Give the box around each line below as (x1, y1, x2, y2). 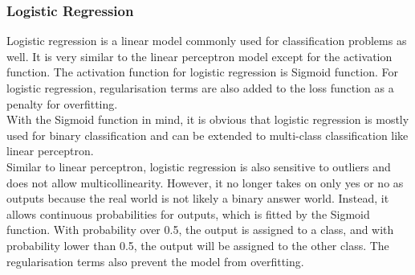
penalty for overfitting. (6, 95, 118, 112)
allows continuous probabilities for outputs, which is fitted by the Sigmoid (6, 205, 370, 222)
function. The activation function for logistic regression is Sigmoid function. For (6, 64, 398, 80)
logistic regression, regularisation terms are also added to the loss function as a (6, 80, 394, 96)
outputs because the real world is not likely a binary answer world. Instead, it (6, 190, 389, 207)
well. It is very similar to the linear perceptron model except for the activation (6, 47, 393, 64)
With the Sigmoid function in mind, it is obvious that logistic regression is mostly (6, 111, 409, 128)
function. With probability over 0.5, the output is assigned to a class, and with (6, 221, 394, 238)
